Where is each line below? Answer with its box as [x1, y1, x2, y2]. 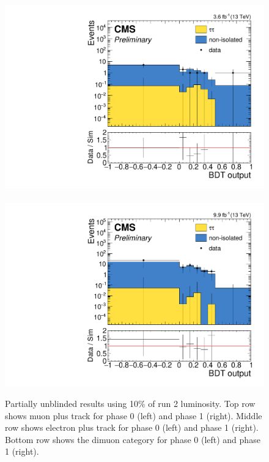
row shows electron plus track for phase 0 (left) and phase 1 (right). [5, 421, 259, 434]
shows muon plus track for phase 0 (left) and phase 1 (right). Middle [5, 409, 262, 422]
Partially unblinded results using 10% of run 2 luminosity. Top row [5, 397, 256, 410]
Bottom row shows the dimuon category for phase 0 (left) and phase [5, 433, 260, 445]
